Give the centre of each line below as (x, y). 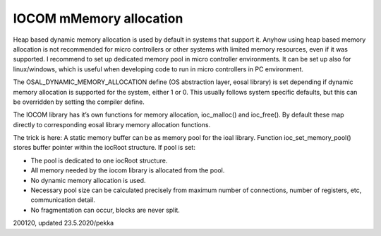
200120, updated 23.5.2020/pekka (64, 223)
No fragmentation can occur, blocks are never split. (105, 210)
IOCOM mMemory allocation (98, 18)
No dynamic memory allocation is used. (88, 180)
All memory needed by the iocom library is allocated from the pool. (128, 170)
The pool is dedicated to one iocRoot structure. (99, 160)
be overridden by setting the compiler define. (79, 102)
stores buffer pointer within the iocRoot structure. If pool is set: (104, 148)
